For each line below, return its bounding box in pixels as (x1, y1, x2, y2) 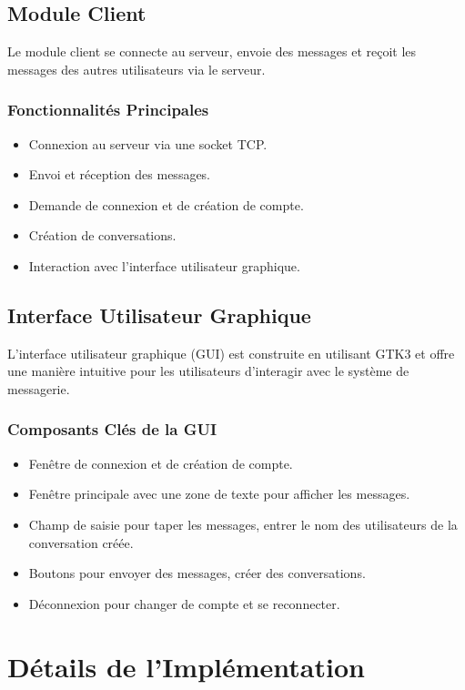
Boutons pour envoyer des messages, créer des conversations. (28, 563, 366, 583)
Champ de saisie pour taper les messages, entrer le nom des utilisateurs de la (28, 514, 458, 533)
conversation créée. (28, 533, 134, 552)
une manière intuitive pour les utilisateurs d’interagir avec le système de (7, 361, 409, 381)
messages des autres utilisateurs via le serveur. (7, 59, 266, 78)
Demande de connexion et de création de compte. (28, 195, 304, 214)
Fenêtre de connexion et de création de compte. (28, 453, 293, 472)
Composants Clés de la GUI (7, 418, 217, 441)
